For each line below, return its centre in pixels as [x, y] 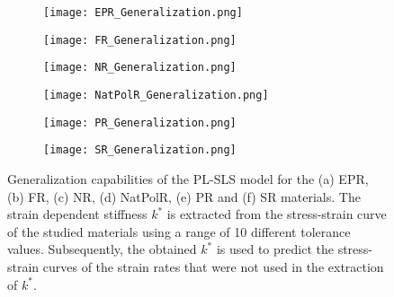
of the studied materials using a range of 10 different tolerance [179, 231]
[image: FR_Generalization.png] [140, 40]
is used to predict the [275, 249]
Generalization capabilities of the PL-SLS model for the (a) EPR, [188, 178]
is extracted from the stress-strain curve [277, 214]
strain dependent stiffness [77, 214]
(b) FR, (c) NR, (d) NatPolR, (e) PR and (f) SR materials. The [184, 196]
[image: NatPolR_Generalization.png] [156, 95]
